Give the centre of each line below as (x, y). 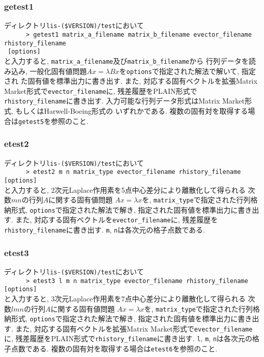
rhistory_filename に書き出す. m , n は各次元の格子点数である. (105, 230)
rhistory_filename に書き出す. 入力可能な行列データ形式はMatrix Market (124, 101)
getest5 (31, 122)
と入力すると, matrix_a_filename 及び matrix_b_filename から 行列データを (126, 60)
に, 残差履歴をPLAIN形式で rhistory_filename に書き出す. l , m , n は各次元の (128, 338)
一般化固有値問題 (58, 71)
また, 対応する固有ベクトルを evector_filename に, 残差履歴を (117, 220)
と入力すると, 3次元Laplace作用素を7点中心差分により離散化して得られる (125, 298)
